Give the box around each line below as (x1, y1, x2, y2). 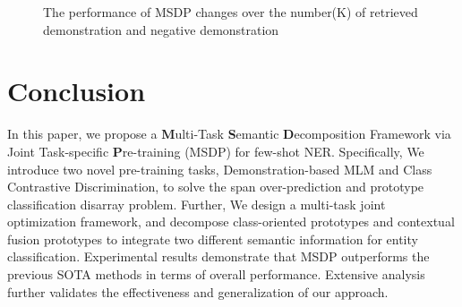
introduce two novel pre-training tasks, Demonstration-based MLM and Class (7, 159, 432, 178)
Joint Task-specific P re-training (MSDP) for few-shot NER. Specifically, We (7, 141, 424, 160)
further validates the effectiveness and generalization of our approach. (7, 282, 389, 301)
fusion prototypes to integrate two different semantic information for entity (7, 229, 418, 248)
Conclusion (7, 72, 146, 109)
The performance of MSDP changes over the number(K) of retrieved (43, 3, 418, 21)
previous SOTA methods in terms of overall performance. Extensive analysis (7, 265, 425, 284)
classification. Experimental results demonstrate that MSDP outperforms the (7, 247, 430, 266)
